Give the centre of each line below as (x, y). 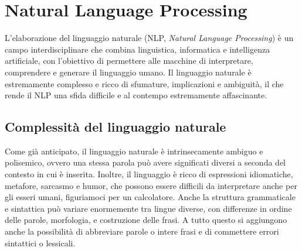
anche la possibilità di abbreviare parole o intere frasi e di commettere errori (142, 231)
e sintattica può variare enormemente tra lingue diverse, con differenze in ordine (148, 208)
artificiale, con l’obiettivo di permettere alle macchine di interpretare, (129, 61)
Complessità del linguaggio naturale (116, 127)
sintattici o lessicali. (40, 243)
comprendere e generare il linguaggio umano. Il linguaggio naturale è (128, 72)
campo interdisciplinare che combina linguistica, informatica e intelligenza (138, 49)
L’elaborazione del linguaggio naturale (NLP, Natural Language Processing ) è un (149, 38)
